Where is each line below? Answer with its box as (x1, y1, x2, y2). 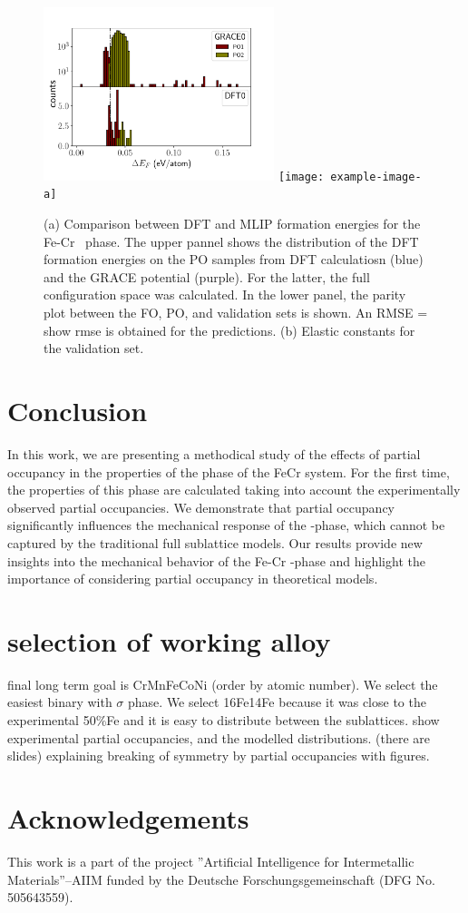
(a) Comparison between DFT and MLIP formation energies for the (44, 214, 421, 233)
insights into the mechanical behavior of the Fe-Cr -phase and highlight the (7, 551, 425, 570)
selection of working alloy (7, 622, 331, 659)
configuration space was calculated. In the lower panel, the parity (44, 285, 406, 304)
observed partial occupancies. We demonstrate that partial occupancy (7, 497, 395, 516)
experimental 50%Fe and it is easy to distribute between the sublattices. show (7, 711, 440, 730)
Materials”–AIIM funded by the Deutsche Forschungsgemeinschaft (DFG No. (7, 869, 435, 888)
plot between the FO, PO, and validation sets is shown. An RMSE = (44, 303, 428, 322)
